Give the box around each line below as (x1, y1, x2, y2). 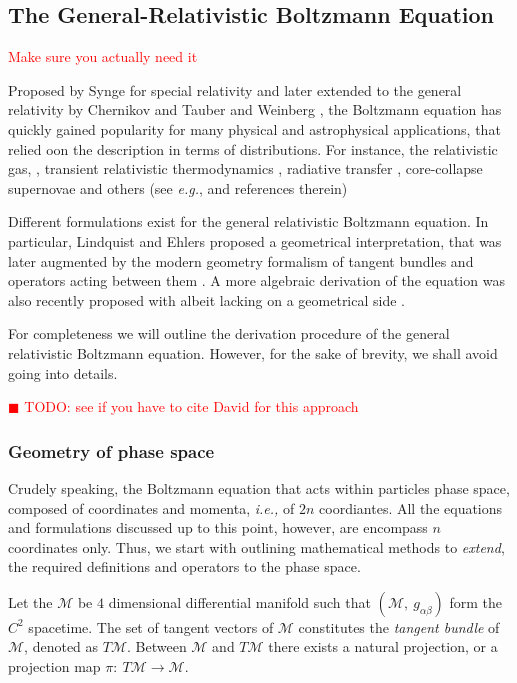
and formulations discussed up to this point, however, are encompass (8, 517, 428, 538)
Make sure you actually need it (8, 46, 198, 67)
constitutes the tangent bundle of (298, 616, 500, 637)
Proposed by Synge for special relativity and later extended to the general (8, 79, 462, 100)
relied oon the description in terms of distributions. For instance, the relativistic (8, 138, 498, 159)
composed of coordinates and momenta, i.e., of (8, 497, 295, 518)
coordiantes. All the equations (319, 497, 503, 518)
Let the (8, 591, 53, 612)
